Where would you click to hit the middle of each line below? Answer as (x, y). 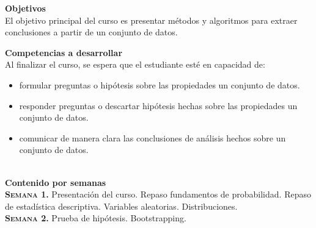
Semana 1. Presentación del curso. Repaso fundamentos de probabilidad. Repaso (158, 194)
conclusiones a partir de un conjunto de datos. (91, 32)
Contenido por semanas (56, 182)
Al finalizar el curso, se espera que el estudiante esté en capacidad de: (135, 64)
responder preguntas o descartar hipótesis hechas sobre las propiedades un (158, 105)
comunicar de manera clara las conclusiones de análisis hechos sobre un (152, 137)
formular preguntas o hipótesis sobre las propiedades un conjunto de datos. (160, 84)
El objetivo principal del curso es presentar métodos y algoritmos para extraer (151, 20)
